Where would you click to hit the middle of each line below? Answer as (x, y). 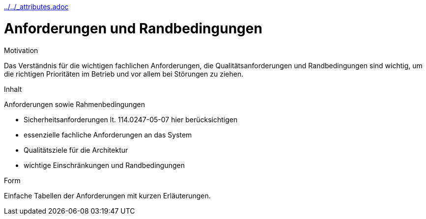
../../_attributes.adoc (36, 7)
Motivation (21, 50)
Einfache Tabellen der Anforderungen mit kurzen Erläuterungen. (107, 195)
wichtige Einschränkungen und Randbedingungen (104, 165)
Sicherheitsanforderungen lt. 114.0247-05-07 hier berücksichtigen (131, 119)
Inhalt (13, 89)
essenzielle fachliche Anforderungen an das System (108, 135)
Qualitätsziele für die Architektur (76, 150)
